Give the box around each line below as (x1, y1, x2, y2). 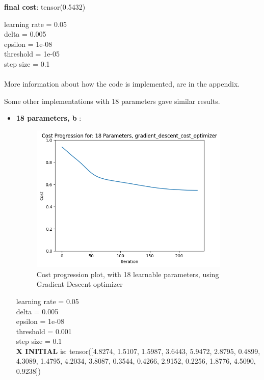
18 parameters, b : (16, 113, 82, 123)
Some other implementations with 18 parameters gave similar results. (4, 95, 220, 106)
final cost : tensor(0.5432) (4, 2, 86, 12)
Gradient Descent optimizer (36, 279, 123, 289)
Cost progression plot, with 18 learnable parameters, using (36, 268, 219, 279)
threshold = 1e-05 (4, 48, 60, 59)
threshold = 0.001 (16, 325, 72, 336)
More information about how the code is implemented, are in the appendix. (4, 78, 240, 89)
